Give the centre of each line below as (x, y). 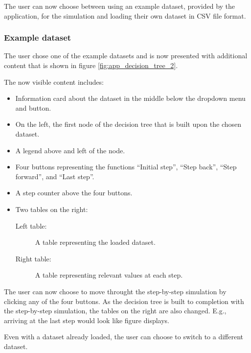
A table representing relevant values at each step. (109, 275)
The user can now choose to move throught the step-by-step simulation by (115, 291)
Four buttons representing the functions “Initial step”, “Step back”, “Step (126, 167)
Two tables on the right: (52, 209)
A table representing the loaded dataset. (95, 242)
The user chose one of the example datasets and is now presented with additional (126, 56)
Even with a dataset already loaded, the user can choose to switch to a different (124, 337)
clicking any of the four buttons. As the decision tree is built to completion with (124, 301)
